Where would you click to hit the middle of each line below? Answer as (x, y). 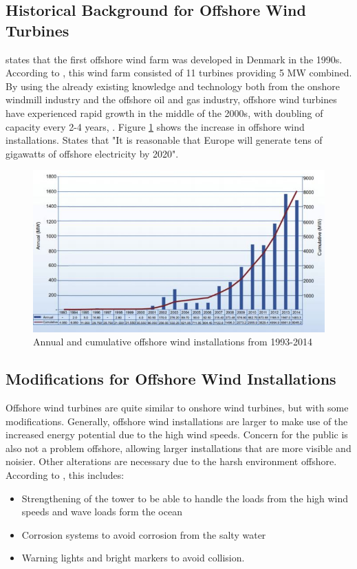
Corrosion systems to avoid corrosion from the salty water (144, 534)
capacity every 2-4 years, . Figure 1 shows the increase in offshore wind (155, 126)
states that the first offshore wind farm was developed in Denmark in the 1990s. (174, 59)
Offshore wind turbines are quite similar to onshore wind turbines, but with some (177, 408)
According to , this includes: (65, 475)
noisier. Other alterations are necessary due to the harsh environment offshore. (171, 461)
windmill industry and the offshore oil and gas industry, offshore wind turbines (171, 99)
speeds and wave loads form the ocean (102, 512)
